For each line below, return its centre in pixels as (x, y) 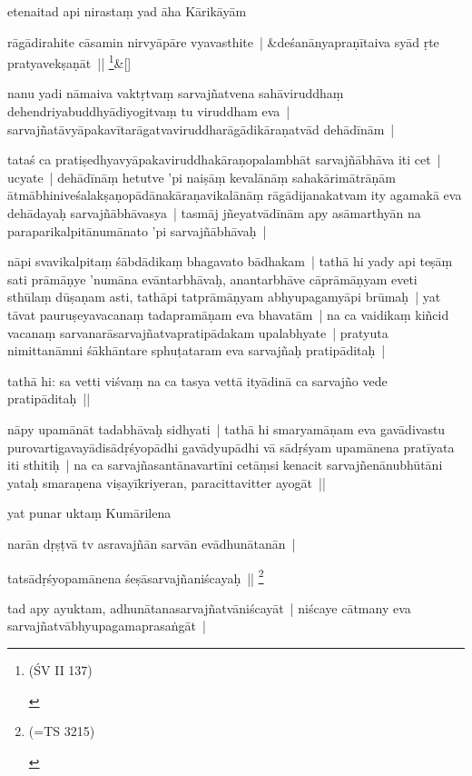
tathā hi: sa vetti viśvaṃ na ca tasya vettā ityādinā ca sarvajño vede (197, 380)
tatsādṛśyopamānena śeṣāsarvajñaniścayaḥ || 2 (136, 576)
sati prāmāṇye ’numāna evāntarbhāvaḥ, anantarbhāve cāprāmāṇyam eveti (212, 279)
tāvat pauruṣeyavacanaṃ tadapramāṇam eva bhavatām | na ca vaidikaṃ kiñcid (228, 314)
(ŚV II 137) (60, 669)
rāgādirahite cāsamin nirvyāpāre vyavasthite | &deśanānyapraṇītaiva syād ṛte (223, 41)
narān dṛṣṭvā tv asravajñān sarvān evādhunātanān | (152, 543)
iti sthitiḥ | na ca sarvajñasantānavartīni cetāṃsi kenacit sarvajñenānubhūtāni (225, 465)
